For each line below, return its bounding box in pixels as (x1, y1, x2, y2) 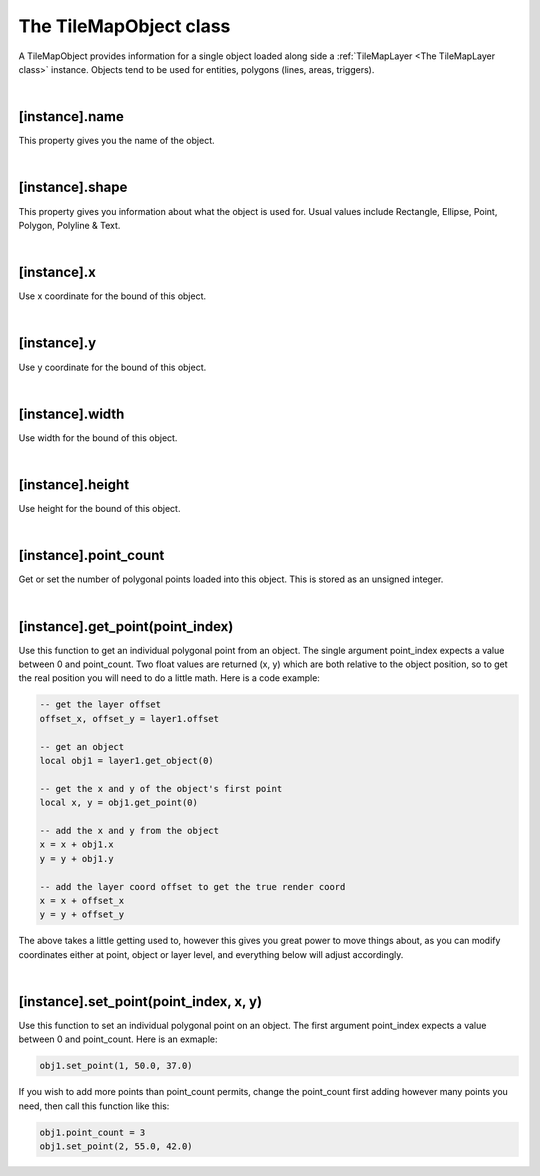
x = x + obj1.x (39, 839, 114, 850)
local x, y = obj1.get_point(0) (39, 797, 199, 809)
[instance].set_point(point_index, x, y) (18, 993, 263, 1010)
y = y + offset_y (39, 909, 125, 920)
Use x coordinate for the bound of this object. (18, 290, 207, 302)
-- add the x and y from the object (39, 825, 220, 836)
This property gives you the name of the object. (18, 135, 215, 147)
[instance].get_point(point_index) (18, 618, 234, 635)
